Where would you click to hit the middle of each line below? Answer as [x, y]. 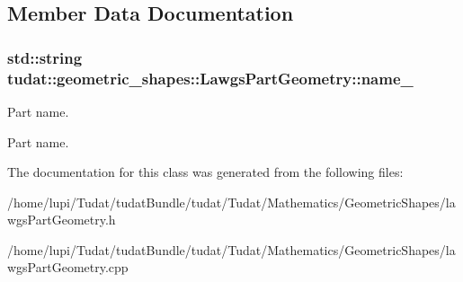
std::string [45, 57]
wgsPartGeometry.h [62, 220]
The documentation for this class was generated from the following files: [205, 172]
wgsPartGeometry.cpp [68, 267]
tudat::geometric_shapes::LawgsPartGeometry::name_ [210, 78]
